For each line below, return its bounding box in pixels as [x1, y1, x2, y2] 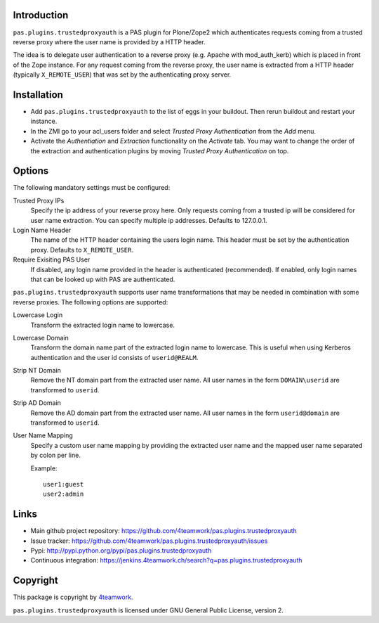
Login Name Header [13, 226, 72, 235]
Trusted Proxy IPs [13, 196, 65, 205]
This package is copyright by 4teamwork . [13, 593, 133, 601]
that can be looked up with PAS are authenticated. [30, 275, 175, 283]
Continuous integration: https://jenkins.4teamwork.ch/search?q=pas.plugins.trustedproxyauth [30, 556, 302, 565]
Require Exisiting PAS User [13, 255, 91, 264]
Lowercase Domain [13, 333, 69, 342]
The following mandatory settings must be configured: [13, 184, 171, 192]
